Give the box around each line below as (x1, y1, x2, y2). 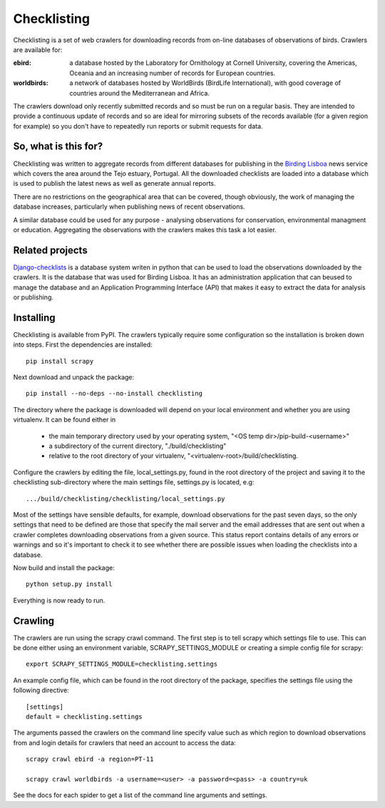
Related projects (13, 244, 88, 256)
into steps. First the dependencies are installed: (13, 340, 153, 349)
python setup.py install (26, 580, 113, 589)
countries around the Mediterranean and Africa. (69, 89, 210, 97)
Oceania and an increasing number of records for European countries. (69, 69, 276, 77)
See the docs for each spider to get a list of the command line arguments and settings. (13, 791, 267, 799)
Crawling (13, 614, 55, 627)
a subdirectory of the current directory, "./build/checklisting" (48, 442, 227, 450)
